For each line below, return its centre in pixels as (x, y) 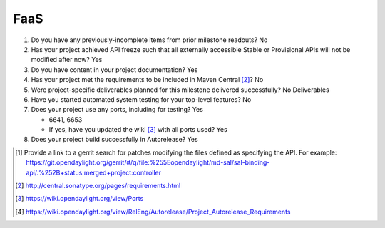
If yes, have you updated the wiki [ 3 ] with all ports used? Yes (138, 130)
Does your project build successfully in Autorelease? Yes (115, 140)
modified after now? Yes (67, 60)
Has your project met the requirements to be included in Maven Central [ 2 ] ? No (147, 80)
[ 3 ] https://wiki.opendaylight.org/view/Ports (79, 199)
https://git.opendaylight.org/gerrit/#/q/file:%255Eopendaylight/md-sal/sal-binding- (148, 162)
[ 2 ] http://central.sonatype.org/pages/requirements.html (98, 186)
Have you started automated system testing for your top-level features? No (141, 99)
